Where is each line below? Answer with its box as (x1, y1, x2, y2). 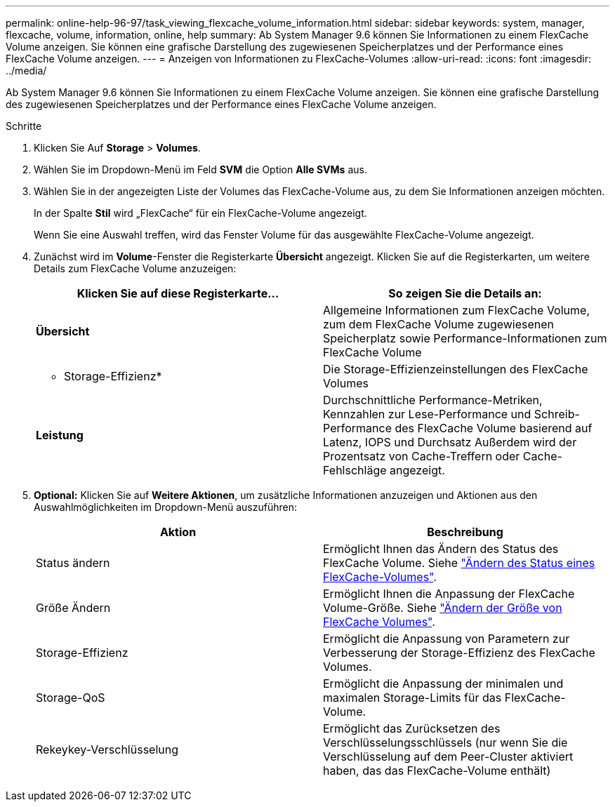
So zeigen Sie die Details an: (388, 286, 542, 300)
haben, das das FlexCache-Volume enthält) (323, 763, 551, 778)
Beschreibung (427, 525, 503, 539)
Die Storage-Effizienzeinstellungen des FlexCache (323, 362, 588, 376)
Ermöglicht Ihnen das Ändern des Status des (323, 542, 559, 556)
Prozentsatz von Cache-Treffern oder (323, 449, 520, 463)
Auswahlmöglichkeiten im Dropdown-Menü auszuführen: (34, 501, 298, 513)
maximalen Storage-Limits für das (323, 691, 502, 705)
